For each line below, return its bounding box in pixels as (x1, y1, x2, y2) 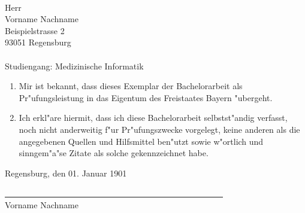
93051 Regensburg (5, 36, 71, 48)
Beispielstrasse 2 (5, 24, 65, 36)
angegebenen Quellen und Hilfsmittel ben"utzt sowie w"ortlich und (19, 135, 264, 147)
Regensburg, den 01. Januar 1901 (5, 166, 127, 179)
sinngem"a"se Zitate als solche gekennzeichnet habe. (19, 147, 209, 159)
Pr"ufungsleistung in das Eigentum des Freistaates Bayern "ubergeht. (19, 91, 273, 104)
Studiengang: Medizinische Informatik (5, 59, 144, 72)
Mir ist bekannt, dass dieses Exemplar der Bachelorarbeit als (19, 80, 243, 92)
